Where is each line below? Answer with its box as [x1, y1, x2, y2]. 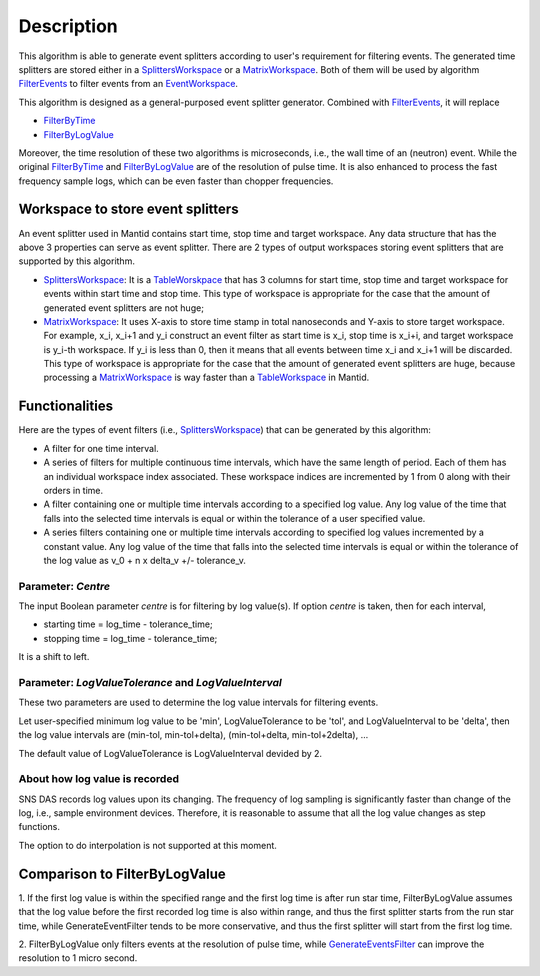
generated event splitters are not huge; [43, 301, 205, 314]
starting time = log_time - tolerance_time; [43, 618, 214, 630]
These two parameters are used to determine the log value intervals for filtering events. [18, 696, 379, 709]
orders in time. [43, 484, 104, 496]
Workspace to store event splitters [18, 201, 239, 218]
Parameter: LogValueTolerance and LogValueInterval [18, 675, 282, 689]
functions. [18, 821, 60, 833]
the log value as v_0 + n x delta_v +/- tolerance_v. [43, 554, 247, 566]
